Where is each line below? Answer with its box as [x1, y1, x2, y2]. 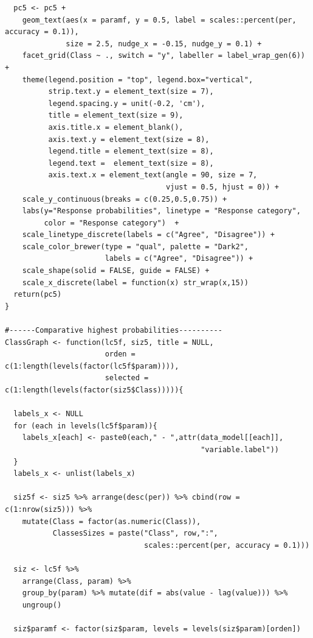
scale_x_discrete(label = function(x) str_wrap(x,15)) [22, 278, 249, 287]
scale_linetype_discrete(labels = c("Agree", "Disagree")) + [22, 230, 275, 239]
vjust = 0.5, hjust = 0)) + [165, 182, 280, 191]
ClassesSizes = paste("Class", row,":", [52, 529, 218, 538]
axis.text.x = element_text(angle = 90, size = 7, [48, 171, 258, 180]
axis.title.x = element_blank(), [48, 122, 184, 132]
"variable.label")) [201, 445, 280, 454]
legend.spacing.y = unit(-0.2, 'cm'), [48, 99, 205, 108]
